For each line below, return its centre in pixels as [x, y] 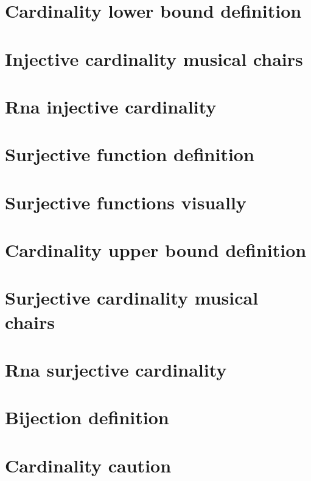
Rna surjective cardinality [116, 369]
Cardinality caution [88, 465]
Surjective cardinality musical [132, 298]
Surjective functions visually [126, 202]
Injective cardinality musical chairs [154, 58]
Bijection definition [87, 417]
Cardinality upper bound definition [156, 250]
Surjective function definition [130, 154]
